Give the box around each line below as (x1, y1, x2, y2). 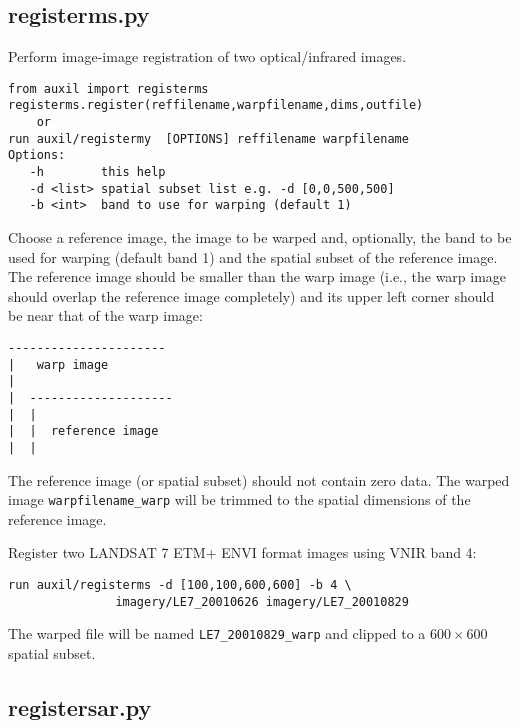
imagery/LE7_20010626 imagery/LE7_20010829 (115, 594, 409, 609)
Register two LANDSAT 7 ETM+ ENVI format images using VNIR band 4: (8, 542, 477, 563)
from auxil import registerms (8, 81, 209, 96)
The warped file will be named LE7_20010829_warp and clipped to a (8, 623, 426, 644)
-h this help (29, 165, 166, 180)
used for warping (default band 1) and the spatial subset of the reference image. (8, 246, 498, 267)
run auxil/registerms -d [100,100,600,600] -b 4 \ (8, 578, 352, 593)
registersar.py (8, 692, 152, 722)
